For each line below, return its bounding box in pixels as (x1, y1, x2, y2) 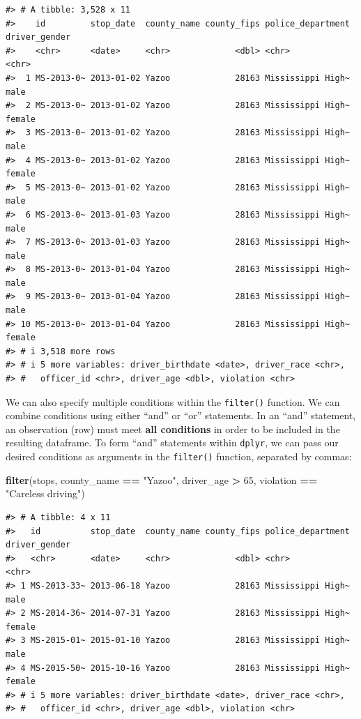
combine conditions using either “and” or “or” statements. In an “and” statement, (6, 408, 356, 423)
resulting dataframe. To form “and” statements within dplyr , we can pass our (6, 435, 339, 450)
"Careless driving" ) (6, 486, 85, 501)
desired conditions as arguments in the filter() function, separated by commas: (6, 449, 352, 464)
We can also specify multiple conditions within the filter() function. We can (6, 394, 340, 409)
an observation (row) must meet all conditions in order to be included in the (6, 421, 340, 436)
